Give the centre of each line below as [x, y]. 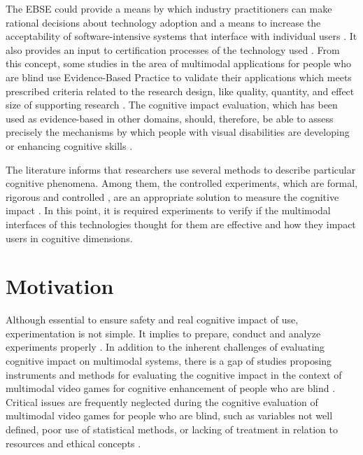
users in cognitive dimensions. [69, 238]
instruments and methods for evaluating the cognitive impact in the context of [174, 374]
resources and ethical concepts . [73, 443]
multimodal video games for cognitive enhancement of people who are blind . [171, 388]
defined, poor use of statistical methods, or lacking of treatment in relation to [172, 429]
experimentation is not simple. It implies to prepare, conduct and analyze [163, 333]
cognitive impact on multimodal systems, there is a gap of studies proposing [169, 360]
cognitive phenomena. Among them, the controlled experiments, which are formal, [182, 183]
